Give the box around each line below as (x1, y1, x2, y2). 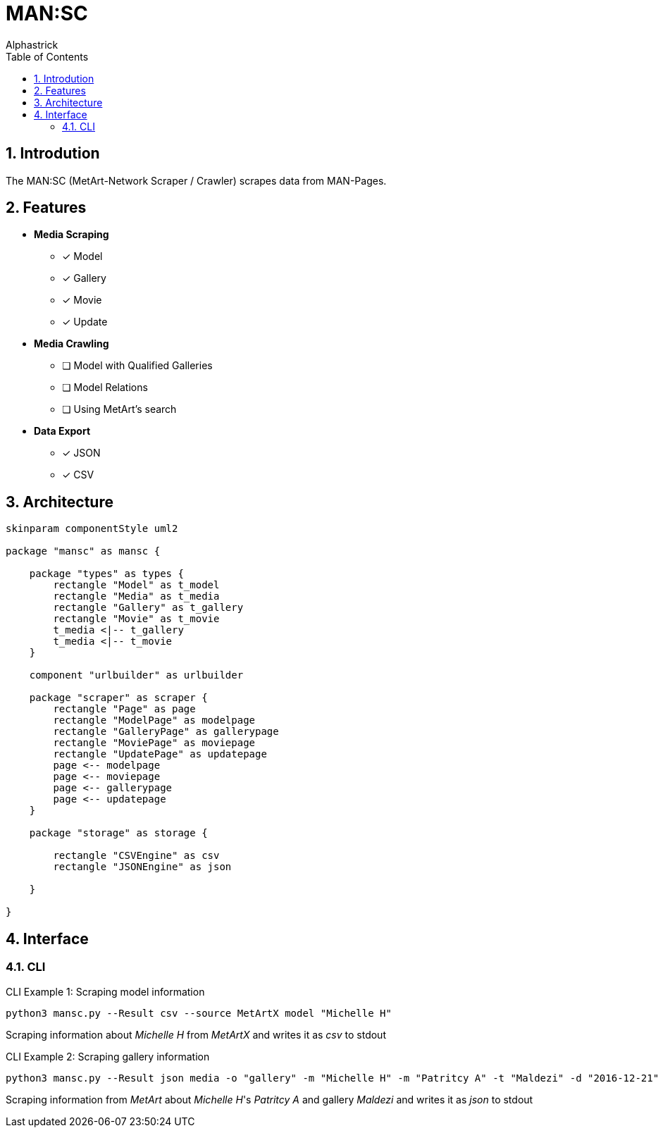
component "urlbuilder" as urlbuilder (29, 669, 244, 681)
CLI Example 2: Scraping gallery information (6, 1050, 210, 1063)
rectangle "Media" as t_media (53, 590, 220, 602)
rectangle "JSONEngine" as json (53, 861, 232, 873)
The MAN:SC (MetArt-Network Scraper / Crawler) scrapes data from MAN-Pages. (6, 174, 387, 187)
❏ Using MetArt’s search (62, 403, 177, 416)
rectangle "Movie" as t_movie (53, 613, 220, 625)
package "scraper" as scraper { (29, 692, 208, 704)
